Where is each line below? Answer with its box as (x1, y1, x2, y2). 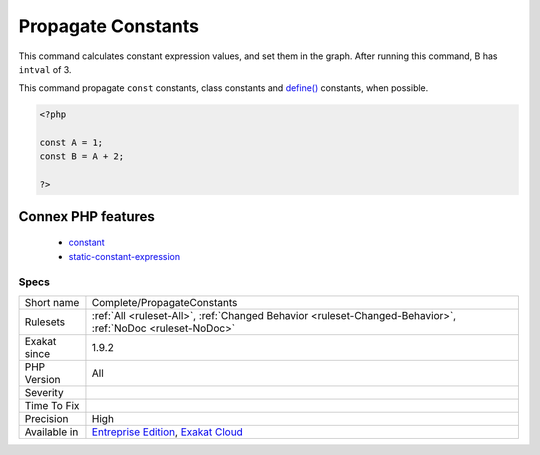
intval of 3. (18, 63, 72, 75)
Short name (24, 295, 80, 309)
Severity (24, 385, 64, 399)
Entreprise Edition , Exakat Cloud (91, 425, 244, 439)
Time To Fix (24, 398, 80, 412)
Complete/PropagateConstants (91, 295, 238, 309)
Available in (24, 425, 79, 439)
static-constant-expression (68, 250, 180, 262)
